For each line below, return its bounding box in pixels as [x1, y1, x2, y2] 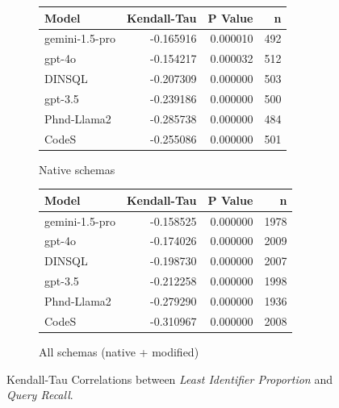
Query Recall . [6, 386, 73, 403]
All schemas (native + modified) [39, 343, 199, 360]
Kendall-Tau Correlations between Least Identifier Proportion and [6, 370, 333, 387]
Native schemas [39, 160, 115, 177]
